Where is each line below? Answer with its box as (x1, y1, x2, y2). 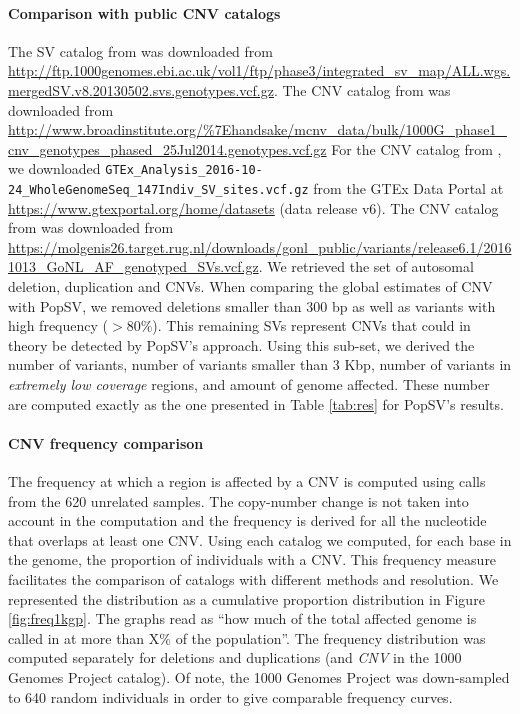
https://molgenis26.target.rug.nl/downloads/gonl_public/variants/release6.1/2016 (8, 236, 512, 257)
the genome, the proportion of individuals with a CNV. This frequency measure (8, 549, 497, 570)
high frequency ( (8, 315, 109, 336)
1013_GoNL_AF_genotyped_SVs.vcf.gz (8, 256, 259, 277)
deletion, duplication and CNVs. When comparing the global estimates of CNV (8, 276, 493, 297)
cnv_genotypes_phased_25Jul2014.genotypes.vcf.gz (8, 138, 327, 159)
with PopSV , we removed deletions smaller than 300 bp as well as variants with (8, 295, 496, 316)
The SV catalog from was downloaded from (8, 40, 273, 61)
